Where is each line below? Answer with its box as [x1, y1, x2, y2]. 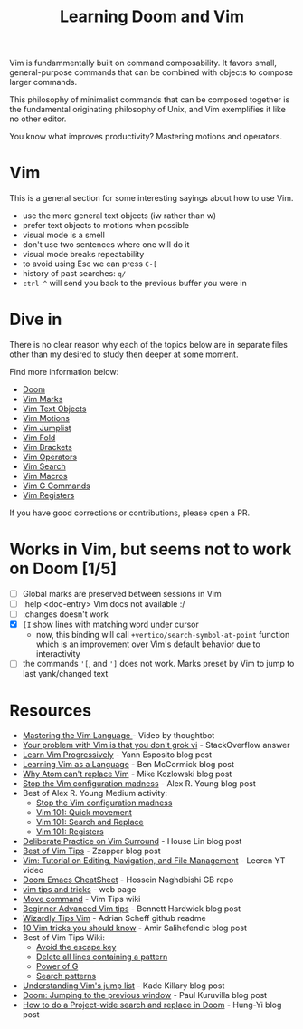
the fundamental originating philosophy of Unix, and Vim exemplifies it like [9, 104, 287, 115]
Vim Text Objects [22, 403, 87, 414]
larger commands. [9, 77, 78, 88]
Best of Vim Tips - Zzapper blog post [22, 845, 161, 857]
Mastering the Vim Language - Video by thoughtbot [22, 730, 215, 741]
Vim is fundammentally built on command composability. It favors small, [9, 57, 278, 69]
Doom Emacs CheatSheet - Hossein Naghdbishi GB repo [22, 874, 234, 885]
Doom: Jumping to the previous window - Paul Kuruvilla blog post [22, 990, 268, 1001]
